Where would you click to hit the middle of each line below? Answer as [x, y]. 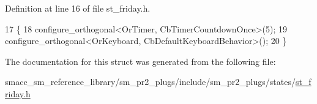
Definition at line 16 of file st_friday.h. [78, 8]
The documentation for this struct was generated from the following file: [140, 61]
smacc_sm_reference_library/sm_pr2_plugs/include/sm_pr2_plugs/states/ [150, 82]
